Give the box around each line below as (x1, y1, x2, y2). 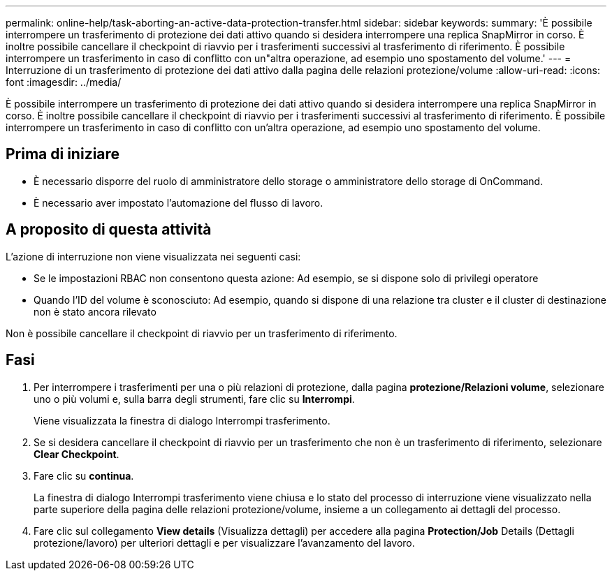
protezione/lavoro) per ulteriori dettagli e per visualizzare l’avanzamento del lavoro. (34, 536, 415, 549)
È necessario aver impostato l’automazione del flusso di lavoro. (34, 196, 323, 209)
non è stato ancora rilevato (34, 305, 156, 318)
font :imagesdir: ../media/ (6, 76, 122, 88)
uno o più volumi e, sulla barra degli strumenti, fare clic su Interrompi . (34, 392, 355, 405)
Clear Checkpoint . (34, 448, 119, 460)
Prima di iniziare (6, 145, 120, 163)
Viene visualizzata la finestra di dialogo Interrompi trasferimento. (34, 414, 330, 427)
